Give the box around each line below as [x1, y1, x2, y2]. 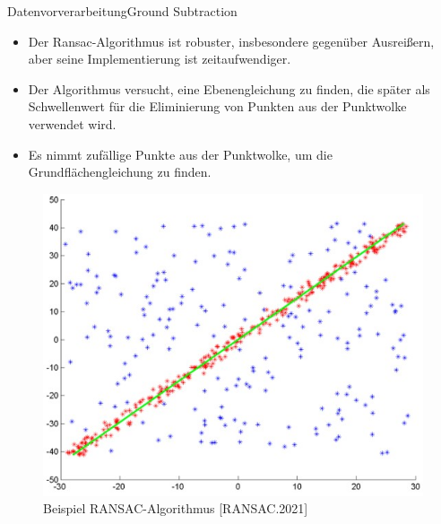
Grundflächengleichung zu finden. [28, 162, 212, 181]
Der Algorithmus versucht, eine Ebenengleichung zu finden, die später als [28, 79, 430, 98]
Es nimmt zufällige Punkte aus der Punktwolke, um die [28, 144, 333, 163]
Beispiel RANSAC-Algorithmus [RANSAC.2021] [43, 499, 308, 518]
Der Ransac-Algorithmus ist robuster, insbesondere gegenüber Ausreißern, [28, 31, 435, 50]
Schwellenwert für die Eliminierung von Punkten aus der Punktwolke [28, 97, 407, 116]
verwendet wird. [28, 114, 117, 133]
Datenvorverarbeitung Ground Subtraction [7, 2, 238, 20]
